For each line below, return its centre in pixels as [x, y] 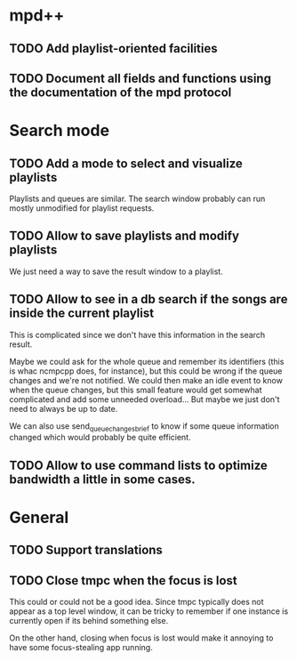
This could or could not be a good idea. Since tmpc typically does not [136, 602]
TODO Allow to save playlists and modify [124, 236]
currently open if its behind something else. [89, 621]
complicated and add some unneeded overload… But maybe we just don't [144, 399]
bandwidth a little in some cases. [102, 479]
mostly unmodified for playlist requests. [82, 208]
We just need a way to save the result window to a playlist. [116, 271]
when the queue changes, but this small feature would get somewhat [136, 390]
